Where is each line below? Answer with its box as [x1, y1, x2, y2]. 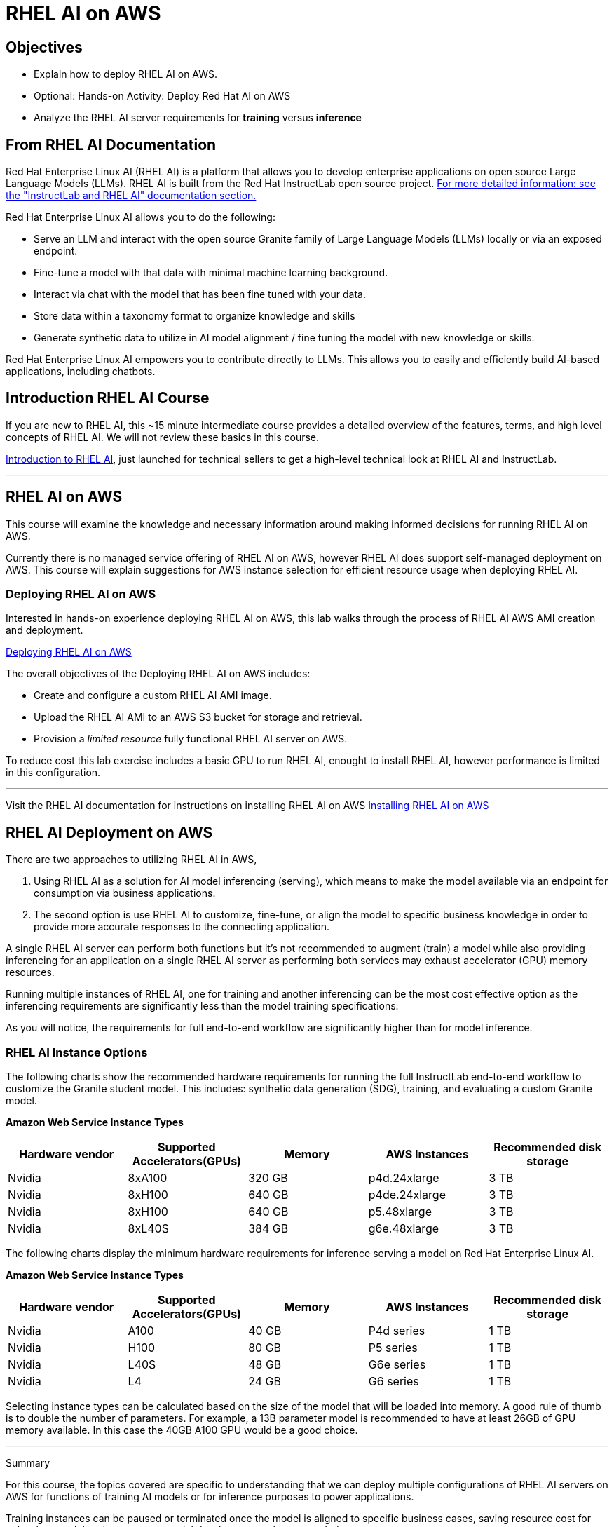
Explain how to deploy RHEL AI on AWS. [34, 68, 218, 81]
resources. [6, 966, 55, 979]
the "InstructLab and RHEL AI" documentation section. [6, 189, 257, 202]
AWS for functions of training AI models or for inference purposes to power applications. [6, 1491, 414, 1503]
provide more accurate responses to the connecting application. [34, 921, 330, 933]
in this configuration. [6, 766, 101, 779]
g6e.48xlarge [368, 1221, 439, 1236]
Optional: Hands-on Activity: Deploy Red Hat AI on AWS [34, 90, 291, 102]
